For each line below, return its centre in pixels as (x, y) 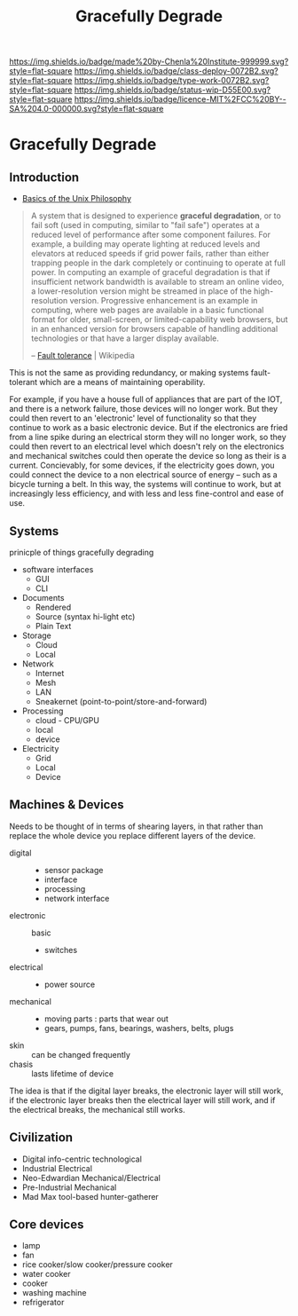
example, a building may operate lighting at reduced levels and (145, 244)
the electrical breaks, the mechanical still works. (97, 1109)
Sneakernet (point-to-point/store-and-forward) (121, 701)
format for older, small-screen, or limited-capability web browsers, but (159, 319)
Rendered (53, 607)
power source (70, 984)
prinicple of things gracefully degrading (82, 552)
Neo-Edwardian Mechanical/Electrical (91, 1178)
